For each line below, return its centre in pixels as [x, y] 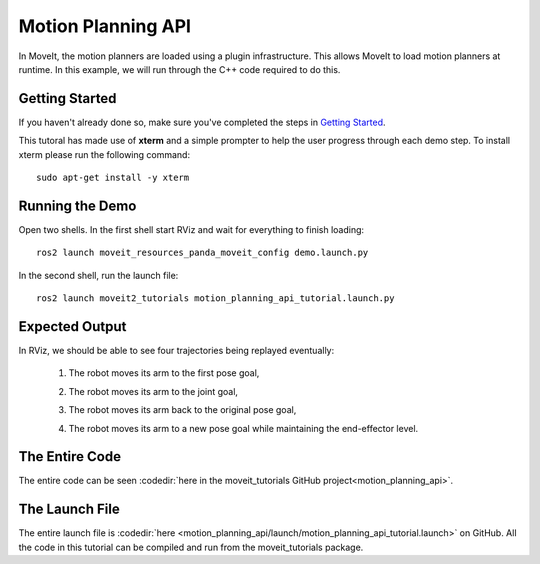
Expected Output [72, 326]
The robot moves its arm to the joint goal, [153, 391]
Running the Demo [77, 205]
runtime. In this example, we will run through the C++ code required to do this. [179, 69]
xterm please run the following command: [104, 154]
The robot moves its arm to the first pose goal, [164, 373]
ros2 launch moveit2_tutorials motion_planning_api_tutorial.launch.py [215, 298]
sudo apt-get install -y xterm [113, 178]
